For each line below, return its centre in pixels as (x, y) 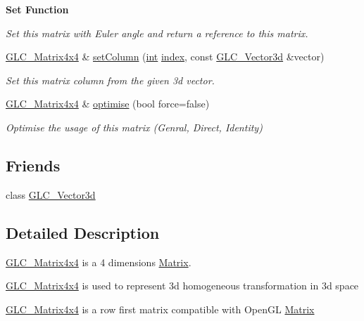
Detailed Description (83, 232)
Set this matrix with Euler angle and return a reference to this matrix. (157, 33)
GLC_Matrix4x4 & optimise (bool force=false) (108, 104)
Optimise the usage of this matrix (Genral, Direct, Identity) (134, 127)
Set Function (37, 9)
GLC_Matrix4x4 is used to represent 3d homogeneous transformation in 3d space (182, 286)
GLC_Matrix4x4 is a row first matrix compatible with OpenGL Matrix (160, 309)
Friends (33, 165)
